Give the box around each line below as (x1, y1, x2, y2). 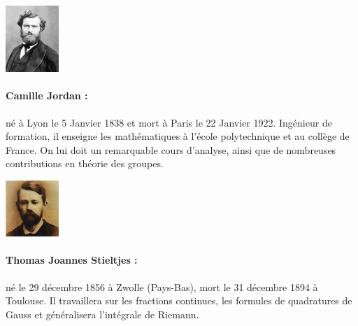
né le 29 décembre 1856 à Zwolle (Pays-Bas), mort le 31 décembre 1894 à (6, 279, 318, 294)
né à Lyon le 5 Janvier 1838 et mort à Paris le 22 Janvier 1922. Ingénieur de (6, 115, 332, 129)
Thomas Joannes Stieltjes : (6, 253, 138, 267)
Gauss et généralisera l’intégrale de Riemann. (6, 306, 199, 321)
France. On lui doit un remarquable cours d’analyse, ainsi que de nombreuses (6, 142, 336, 157)
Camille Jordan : (6, 88, 88, 103)
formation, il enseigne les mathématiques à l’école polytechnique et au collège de (6, 129, 350, 143)
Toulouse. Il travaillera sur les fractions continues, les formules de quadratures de (6, 293, 352, 308)
